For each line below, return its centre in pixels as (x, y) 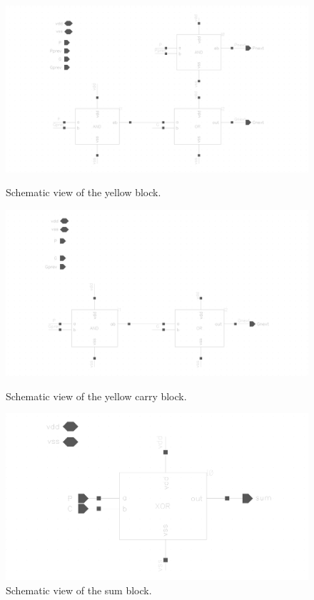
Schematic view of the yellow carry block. (96, 396)
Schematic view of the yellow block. (83, 192)
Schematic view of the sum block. (79, 590)
